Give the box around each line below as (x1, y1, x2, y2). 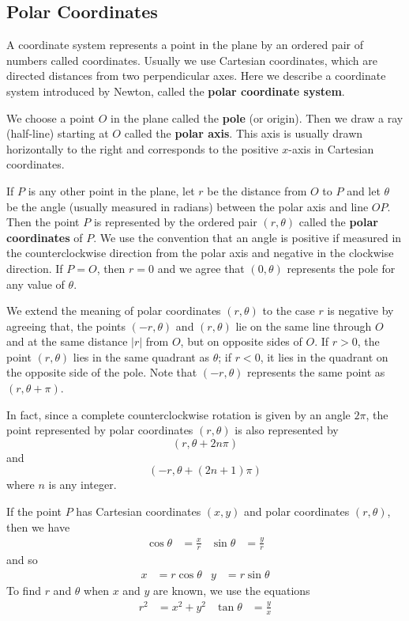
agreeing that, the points (6, 317, 126, 334)
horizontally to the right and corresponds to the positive (6, 140, 279, 157)
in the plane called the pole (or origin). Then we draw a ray (111, 109, 403, 126)
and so (6, 551, 38, 568)
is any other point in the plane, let (28, 182, 195, 199)
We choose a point (6, 109, 96, 126)
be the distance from (207, 182, 307, 199)
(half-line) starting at (6, 125, 109, 142)
